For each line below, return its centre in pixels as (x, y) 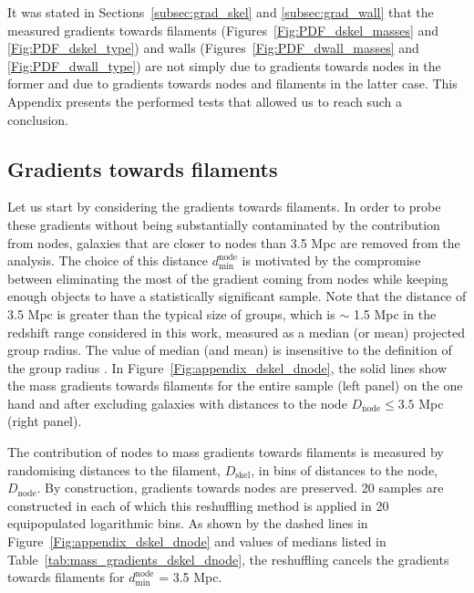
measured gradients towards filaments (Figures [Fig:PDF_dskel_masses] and (223, 30)
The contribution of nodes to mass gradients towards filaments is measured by (226, 452)
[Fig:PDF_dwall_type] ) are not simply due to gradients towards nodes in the (224, 65)
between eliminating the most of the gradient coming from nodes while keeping (228, 278)
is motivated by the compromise (331, 260)
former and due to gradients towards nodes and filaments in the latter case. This (232, 83)
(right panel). (45, 421)
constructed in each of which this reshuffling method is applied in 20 (198, 505)
